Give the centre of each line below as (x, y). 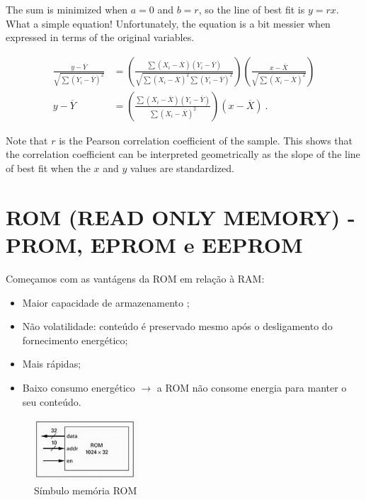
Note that (27, 140)
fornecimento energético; (75, 340)
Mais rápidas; (52, 364)
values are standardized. (182, 168)
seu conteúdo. (52, 401)
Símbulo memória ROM (86, 490)
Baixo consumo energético (79, 387)
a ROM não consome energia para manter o (252, 387)
